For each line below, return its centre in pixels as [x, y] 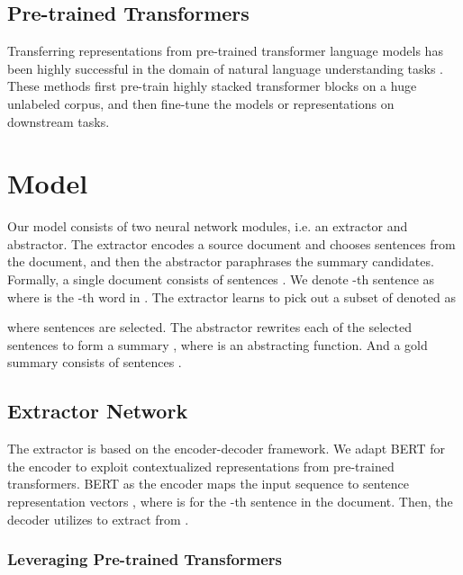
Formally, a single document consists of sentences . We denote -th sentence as [221, 279]
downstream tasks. [59, 121]
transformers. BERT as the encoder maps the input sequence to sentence [209, 484]
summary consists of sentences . [95, 362]
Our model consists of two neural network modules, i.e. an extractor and [208, 226]
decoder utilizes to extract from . [98, 519]
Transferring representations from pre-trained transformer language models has [225, 51]
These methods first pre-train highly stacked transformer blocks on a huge [212, 86]
